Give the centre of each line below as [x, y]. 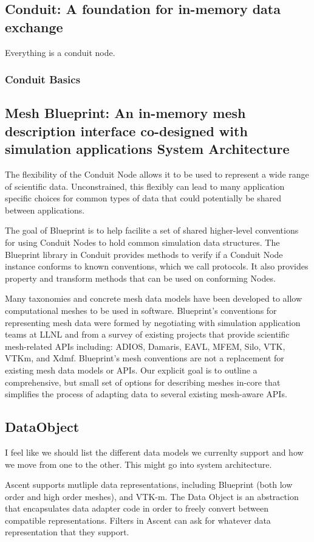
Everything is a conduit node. [60, 52]
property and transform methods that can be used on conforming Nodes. [140, 278]
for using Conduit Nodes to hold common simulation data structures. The [142, 242]
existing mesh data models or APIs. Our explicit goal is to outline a [131, 370]
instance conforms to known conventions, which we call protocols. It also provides [157, 266]
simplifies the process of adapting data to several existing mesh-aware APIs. [146, 394]
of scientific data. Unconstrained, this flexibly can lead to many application [145, 186]
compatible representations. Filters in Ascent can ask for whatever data [138, 520]
